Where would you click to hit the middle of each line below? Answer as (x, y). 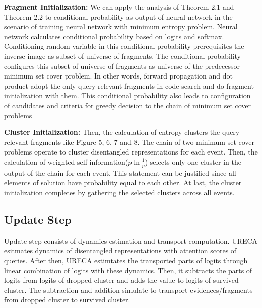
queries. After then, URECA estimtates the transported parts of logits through (126, 260)
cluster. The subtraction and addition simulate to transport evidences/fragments (128, 290)
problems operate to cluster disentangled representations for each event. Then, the (131, 152)
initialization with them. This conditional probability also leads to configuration (127, 95)
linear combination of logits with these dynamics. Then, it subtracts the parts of (128, 270)
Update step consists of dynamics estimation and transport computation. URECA (131, 240)
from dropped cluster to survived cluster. (67, 300)
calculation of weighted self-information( (66, 161)
